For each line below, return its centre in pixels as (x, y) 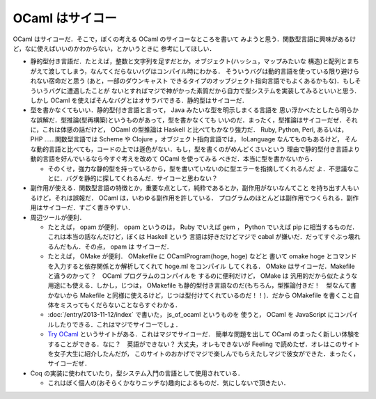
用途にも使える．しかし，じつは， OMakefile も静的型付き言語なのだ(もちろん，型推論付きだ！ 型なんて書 (202, 285)
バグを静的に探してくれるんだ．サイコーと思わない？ (142, 178)
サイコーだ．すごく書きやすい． (88, 208)
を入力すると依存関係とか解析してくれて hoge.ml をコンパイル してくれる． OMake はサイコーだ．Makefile (201, 266)
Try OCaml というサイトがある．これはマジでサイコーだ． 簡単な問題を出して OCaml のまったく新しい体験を (204, 334)
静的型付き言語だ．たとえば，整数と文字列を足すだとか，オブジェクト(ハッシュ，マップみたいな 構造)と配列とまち (195, 61)
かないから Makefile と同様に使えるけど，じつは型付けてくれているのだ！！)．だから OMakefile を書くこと (201, 295)
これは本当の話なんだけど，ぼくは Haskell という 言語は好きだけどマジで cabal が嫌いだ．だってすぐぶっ (198, 237)
